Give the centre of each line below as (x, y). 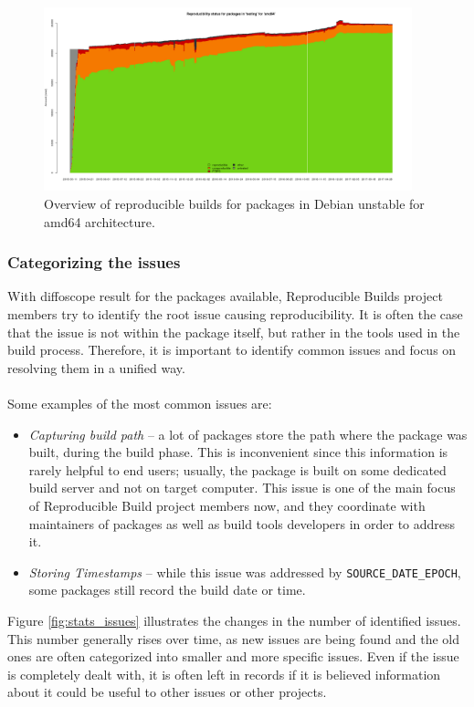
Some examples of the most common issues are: (140, 403)
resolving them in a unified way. (96, 367)
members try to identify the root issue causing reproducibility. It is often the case (235, 313)
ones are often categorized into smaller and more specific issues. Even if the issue (233, 656)
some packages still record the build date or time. (167, 590)
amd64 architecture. (100, 221)
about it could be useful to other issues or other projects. (167, 692)
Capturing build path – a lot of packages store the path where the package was (248, 434)
